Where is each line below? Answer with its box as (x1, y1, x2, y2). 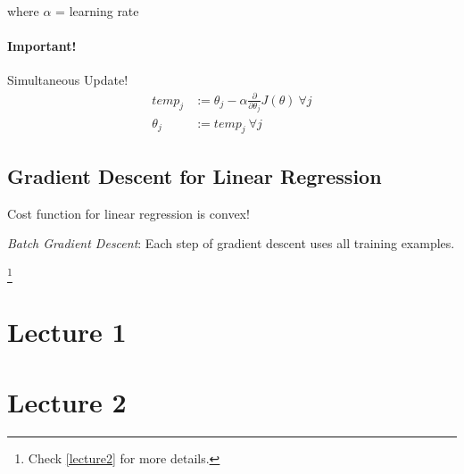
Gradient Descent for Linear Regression (7, 162, 382, 189)
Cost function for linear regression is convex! (7, 204, 250, 222)
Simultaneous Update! (7, 71, 128, 89)
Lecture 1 (7, 313, 127, 350)
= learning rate (55, 2, 139, 20)
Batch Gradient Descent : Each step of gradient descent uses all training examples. (7, 234, 455, 253)
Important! (7, 37, 77, 55)
